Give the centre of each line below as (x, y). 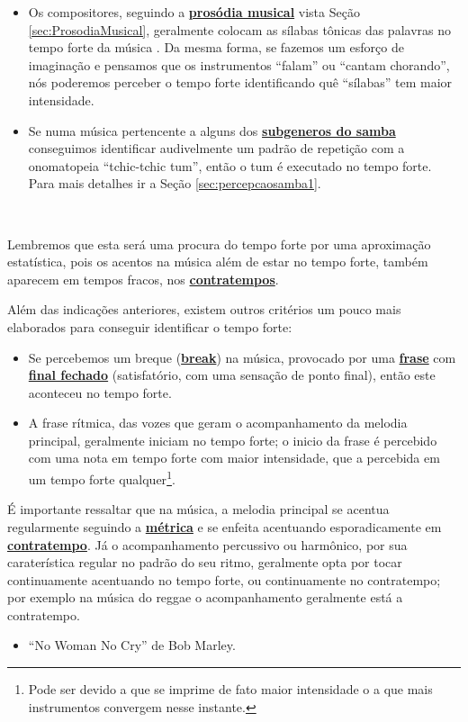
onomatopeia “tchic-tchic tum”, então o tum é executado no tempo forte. (230, 165)
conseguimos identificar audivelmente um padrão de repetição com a (216, 148)
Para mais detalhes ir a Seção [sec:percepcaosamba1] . (175, 183)
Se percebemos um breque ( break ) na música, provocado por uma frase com (242, 357)
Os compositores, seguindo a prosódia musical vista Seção (194, 12)
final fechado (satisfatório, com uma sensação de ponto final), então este (232, 375)
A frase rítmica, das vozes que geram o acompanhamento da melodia (218, 423)
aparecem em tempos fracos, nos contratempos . (143, 279)
